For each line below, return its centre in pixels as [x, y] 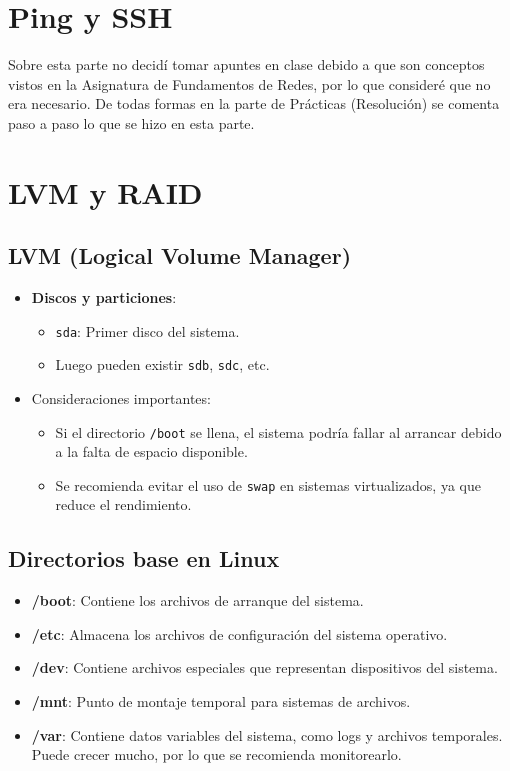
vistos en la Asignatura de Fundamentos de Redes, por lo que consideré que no [249, 83]
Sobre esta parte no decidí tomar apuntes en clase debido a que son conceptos [246, 64]
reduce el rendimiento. [123, 504]
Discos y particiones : [104, 297]
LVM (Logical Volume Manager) [180, 255]
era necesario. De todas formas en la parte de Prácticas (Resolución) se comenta [254, 103]
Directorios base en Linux [144, 558]
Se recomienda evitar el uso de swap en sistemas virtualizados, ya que [268, 484]
